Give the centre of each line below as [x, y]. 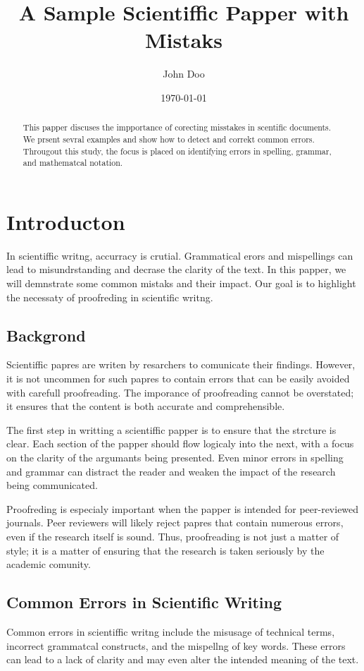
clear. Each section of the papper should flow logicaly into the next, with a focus [180, 443]
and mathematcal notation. [73, 163]
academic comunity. [49, 564]
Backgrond [46, 335]
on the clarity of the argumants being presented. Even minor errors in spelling [175, 457]
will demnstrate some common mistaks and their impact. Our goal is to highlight [181, 283]
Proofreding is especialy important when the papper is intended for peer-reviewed [183, 508]
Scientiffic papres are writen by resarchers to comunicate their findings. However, [181, 364]
